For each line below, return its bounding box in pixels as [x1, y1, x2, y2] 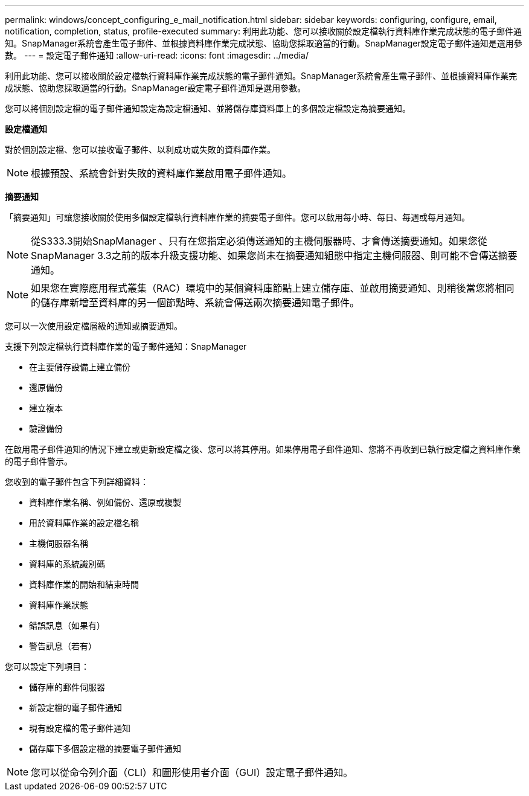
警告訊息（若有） [29, 641, 97, 651]
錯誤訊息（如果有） [29, 620, 105, 631]
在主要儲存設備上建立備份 [29, 362, 130, 372]
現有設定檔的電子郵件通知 [29, 723, 130, 733]
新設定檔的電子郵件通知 [29, 702, 122, 713]
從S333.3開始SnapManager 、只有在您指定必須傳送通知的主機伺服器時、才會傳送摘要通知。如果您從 [31, 235, 487, 247]
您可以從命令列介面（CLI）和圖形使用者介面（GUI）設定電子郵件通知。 [31, 766, 353, 778]
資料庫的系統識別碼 [29, 559, 105, 569]
